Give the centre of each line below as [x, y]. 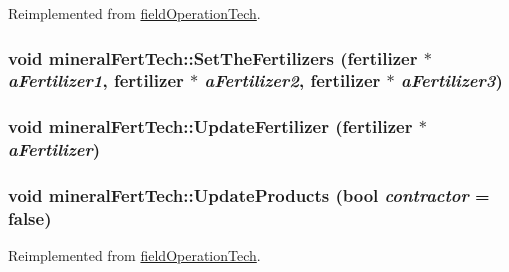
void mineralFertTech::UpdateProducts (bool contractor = [249, 195]
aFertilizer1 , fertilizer [96, 80]
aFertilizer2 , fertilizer [292, 80]
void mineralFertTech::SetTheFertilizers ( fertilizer [213, 57]
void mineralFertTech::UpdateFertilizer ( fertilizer [210, 126]
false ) [30, 217]
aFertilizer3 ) [452, 80]
